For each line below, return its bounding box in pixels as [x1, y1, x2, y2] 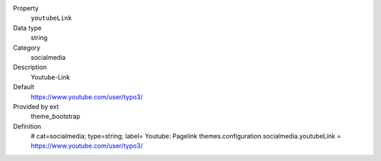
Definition [13, 122, 42, 130]
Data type [13, 23, 42, 32]
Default [13, 83, 35, 91]
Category [13, 43, 41, 52]
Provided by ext [13, 102, 59, 110]
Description [13, 63, 47, 72]
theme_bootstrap [30, 112, 80, 121]
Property [13, 4, 39, 12]
